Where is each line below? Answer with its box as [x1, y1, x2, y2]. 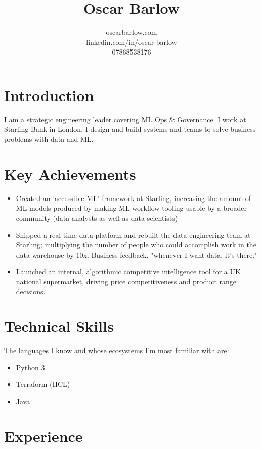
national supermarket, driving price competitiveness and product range [16, 276, 237, 286]
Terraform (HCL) [16, 379, 70, 389]
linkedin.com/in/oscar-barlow [86, 36, 177, 47]
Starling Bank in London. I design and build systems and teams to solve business [4, 124, 256, 134]
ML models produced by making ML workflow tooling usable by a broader [16, 203, 247, 213]
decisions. [16, 286, 46, 296]
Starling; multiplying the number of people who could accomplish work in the [16, 239, 256, 250]
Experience [4, 425, 83, 446]
